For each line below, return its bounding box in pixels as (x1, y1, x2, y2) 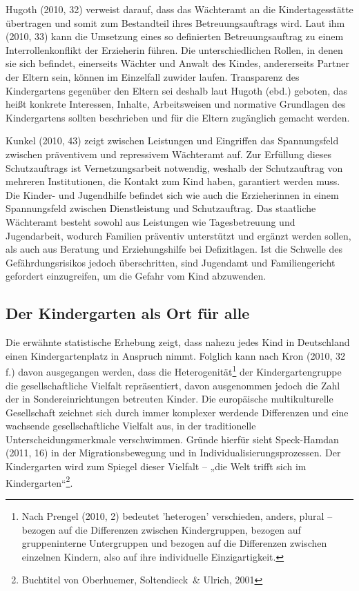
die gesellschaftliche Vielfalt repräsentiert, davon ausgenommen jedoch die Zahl (6, 378, 340, 392)
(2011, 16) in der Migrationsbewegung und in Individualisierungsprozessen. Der (6, 445, 341, 460)
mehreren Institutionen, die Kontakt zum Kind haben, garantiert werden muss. (6, 174, 340, 188)
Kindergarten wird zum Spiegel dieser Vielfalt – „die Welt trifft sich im (6, 459, 307, 474)
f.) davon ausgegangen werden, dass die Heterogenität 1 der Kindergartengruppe (6, 362, 342, 378)
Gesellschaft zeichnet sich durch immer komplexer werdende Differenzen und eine (6, 405, 349, 419)
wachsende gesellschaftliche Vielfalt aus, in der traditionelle (6, 418, 256, 433)
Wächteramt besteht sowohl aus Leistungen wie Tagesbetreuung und (6, 214, 295, 229)
